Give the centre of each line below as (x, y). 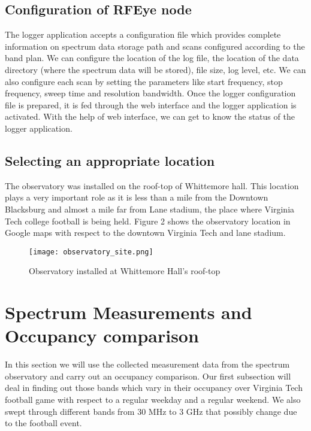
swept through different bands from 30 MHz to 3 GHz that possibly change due (151, 411)
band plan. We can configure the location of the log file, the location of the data (152, 58)
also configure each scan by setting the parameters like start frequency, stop (144, 81)
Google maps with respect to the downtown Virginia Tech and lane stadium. (145, 233)
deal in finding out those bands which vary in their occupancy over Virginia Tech (154, 388)
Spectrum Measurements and (129, 312)
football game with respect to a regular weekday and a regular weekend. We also (153, 400)
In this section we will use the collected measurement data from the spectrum (147, 364)
